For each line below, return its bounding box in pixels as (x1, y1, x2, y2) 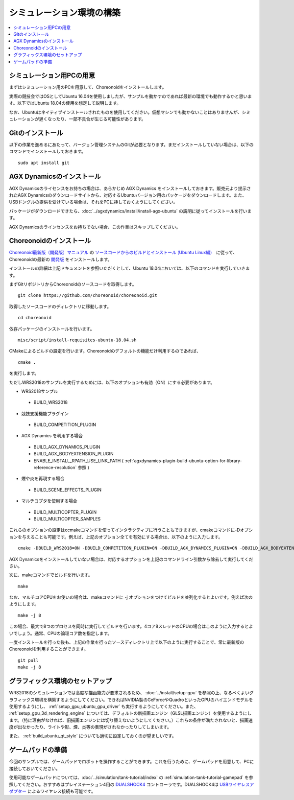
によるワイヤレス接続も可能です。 (27, 788, 96, 794)
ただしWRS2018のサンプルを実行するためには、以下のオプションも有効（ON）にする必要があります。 (9, 379, 215, 385)
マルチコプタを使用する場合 (21, 498, 77, 504)
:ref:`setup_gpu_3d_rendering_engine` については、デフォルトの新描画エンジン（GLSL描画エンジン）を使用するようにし (9, 710, 252, 716)
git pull (18, 658, 39, 663)
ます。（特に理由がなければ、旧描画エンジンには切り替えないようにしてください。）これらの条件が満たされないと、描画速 (9, 717, 253, 723)
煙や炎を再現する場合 (21, 475, 65, 482)
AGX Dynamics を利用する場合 (21, 433, 83, 439)
